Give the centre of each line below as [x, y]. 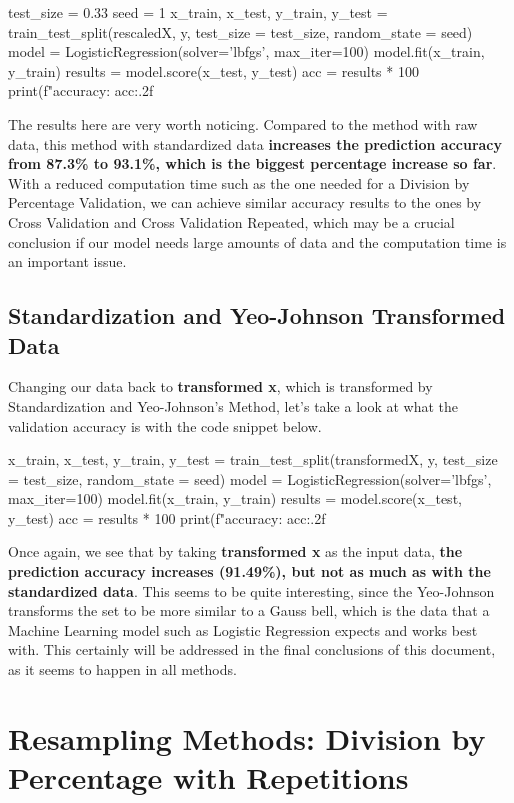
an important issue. [67, 261]
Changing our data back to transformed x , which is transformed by [220, 386]
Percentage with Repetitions [208, 777]
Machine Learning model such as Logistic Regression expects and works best [243, 629]
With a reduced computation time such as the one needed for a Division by [239, 182]
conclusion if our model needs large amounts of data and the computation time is [257, 241]
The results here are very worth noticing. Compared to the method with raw [243, 123]
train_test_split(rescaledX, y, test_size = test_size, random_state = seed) [240, 31]
